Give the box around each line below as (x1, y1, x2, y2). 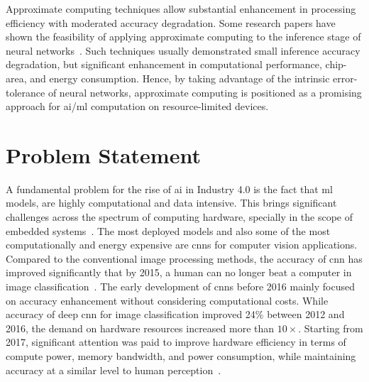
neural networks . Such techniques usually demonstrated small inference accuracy (6, 43, 360, 58)
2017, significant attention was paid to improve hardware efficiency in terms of (6, 334, 346, 349)
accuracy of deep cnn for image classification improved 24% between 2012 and (6, 307, 345, 322)
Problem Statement (6, 140, 201, 169)
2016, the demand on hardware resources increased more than (6, 320, 275, 335)
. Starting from (298, 320, 363, 335)
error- (333, 70, 358, 85)
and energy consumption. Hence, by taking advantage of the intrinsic (30, 70, 330, 85)
